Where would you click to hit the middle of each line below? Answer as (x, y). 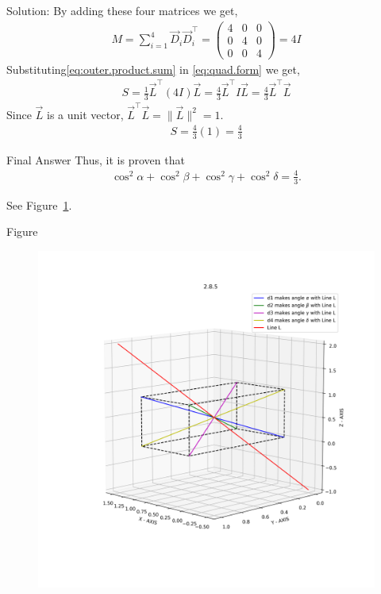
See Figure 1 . (39, 204)
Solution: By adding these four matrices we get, (122, 10)
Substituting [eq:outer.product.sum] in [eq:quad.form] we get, (153, 69)
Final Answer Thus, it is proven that (96, 159)
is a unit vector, (85, 114)
